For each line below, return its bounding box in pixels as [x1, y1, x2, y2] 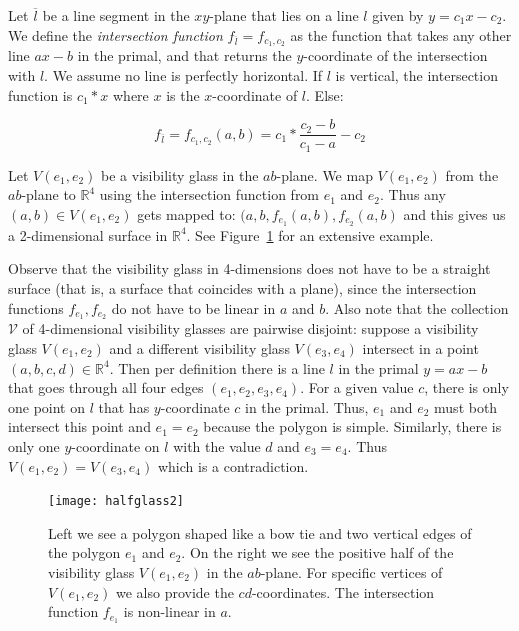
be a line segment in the [42, 5, 190, 25]
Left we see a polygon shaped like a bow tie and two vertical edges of [48, 522, 472, 543]
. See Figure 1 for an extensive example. [186, 224, 434, 245]
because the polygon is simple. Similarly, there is [203, 416, 502, 437]
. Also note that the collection [325, 297, 509, 318]
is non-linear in [123, 601, 216, 622]
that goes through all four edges [8, 377, 204, 398]
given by [372, 5, 424, 25]
